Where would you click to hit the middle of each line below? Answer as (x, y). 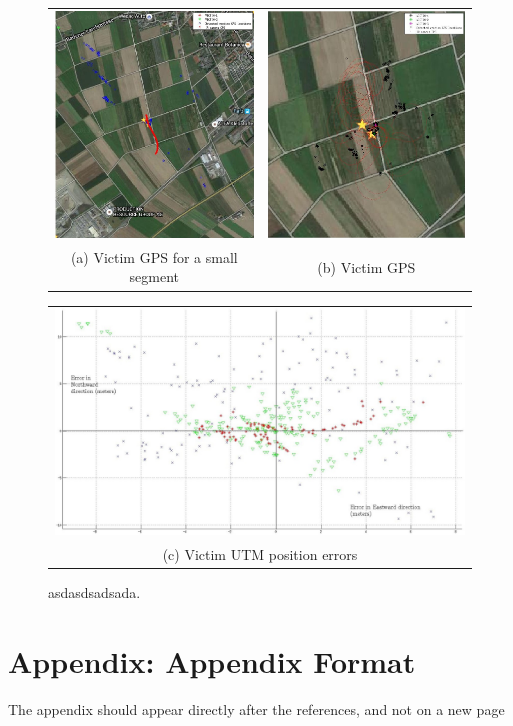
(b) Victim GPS (366, 266)
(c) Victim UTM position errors (260, 553)
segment (154, 276)
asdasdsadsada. (94, 591)
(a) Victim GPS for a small (154, 256)
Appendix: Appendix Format (212, 660)
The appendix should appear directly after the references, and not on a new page (256, 708)
